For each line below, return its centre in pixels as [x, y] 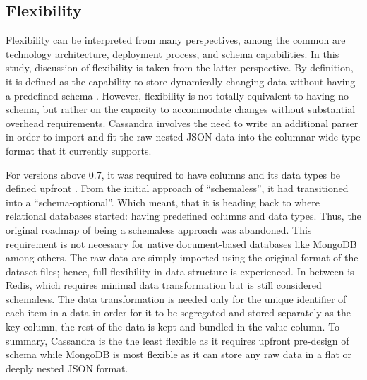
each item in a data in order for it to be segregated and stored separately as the [178, 313]
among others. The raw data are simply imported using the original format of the [182, 257]
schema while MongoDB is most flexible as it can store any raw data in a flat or [179, 354]
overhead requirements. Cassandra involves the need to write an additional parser [182, 123]
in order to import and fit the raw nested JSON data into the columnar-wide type [183, 137]
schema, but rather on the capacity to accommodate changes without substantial [181, 109]
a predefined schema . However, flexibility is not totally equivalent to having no [177, 95]
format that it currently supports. [79, 150]
